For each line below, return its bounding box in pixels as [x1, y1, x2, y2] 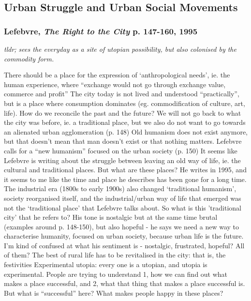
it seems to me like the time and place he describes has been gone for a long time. [4, 174, 247, 184]
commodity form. [4, 53, 54, 63]
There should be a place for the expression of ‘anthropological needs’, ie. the [4, 70, 230, 80]
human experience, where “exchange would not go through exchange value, [4, 79, 226, 89]
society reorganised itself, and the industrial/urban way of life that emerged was [4, 193, 241, 203]
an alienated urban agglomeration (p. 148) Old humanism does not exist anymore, [4, 126, 248, 136]
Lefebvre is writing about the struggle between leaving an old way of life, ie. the [4, 155, 241, 165]
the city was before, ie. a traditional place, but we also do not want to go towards [4, 117, 246, 127]
